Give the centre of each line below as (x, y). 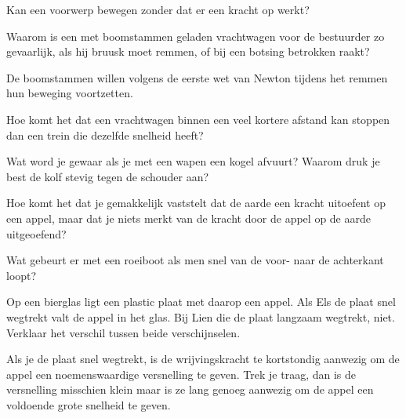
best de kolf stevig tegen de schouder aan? (108, 176)
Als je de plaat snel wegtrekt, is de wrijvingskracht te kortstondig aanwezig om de (203, 359)
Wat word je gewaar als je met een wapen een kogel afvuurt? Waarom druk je (193, 161)
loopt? (22, 275)
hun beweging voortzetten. (70, 93)
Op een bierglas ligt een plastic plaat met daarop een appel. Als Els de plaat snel (201, 302)
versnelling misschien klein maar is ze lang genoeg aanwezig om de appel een (190, 389)
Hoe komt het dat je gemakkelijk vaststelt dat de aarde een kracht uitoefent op (196, 203)
